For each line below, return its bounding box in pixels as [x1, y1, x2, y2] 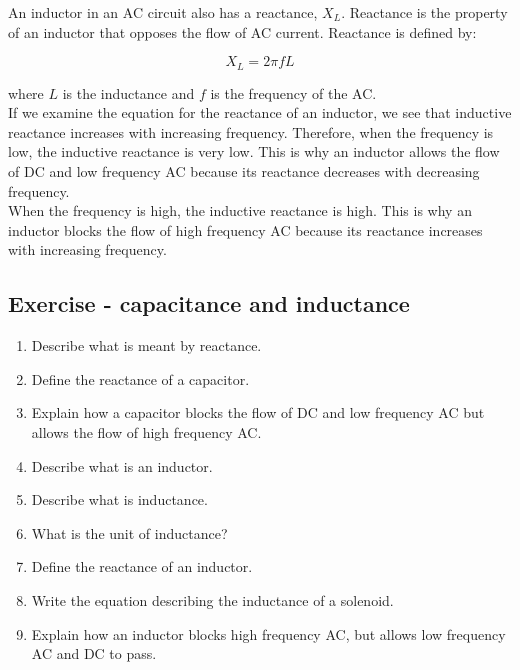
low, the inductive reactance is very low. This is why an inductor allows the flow [8, 141, 500, 162]
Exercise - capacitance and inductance [8, 288, 410, 319]
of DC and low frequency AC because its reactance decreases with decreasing [8, 161, 480, 182]
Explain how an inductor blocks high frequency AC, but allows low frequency [31, 623, 506, 644]
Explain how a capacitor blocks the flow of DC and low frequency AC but [31, 402, 485, 423]
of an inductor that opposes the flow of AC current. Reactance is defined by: [8, 21, 477, 42]
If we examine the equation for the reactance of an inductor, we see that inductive [8, 102, 512, 123]
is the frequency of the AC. [210, 82, 377, 103]
